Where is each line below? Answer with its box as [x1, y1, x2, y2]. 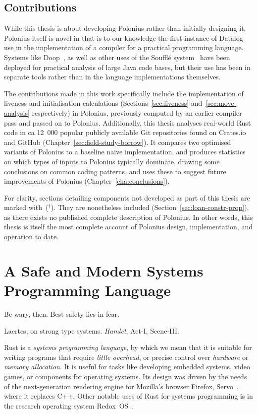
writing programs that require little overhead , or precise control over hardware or [4, 351, 249, 362]
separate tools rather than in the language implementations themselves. [4, 71, 221, 82]
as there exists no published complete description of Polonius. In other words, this [4, 211, 253, 222]
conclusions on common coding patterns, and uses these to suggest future [4, 166, 226, 176]
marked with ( [4, 202, 49, 212]
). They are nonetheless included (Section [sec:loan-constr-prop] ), [51, 202, 249, 212]
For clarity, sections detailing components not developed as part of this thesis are [4, 192, 250, 203]
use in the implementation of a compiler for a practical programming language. [4, 42, 244, 53]
